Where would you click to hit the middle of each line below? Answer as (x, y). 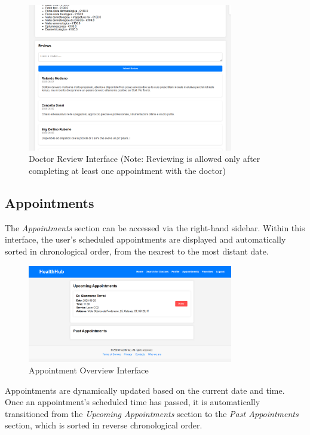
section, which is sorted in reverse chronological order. (104, 425)
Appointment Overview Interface (89, 370)
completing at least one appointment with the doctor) (127, 170)
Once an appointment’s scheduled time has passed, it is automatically (133, 402)
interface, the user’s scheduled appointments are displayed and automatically (145, 239)
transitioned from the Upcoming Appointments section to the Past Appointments (152, 413)
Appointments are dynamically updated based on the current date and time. (145, 390)
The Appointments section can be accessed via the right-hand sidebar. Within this (155, 227)
